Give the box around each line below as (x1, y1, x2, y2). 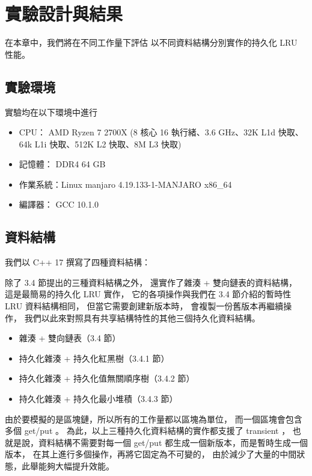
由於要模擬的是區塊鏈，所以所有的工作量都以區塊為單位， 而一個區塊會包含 (5, 412, 302, 425)
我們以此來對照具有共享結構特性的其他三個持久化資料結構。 (24, 311, 260, 324)
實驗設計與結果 (5, 1, 123, 26)
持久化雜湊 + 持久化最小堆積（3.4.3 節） (19, 392, 178, 405)
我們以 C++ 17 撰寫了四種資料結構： (5, 256, 150, 268)
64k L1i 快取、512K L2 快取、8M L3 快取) (19, 137, 182, 150)
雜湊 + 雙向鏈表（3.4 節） (19, 332, 121, 344)
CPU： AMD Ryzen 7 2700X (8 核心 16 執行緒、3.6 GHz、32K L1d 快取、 (19, 126, 304, 138)
